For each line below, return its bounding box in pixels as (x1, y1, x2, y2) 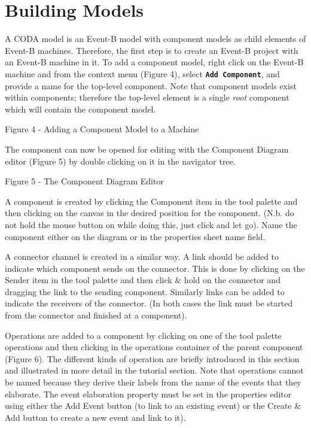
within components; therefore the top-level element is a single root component (5, 91, 289, 104)
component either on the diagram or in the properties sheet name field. (5, 230, 266, 242)
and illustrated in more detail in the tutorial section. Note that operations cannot (5, 364, 304, 377)
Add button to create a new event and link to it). (5, 411, 186, 423)
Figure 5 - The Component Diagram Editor (5, 175, 164, 187)
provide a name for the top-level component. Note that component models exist (5, 79, 297, 92)
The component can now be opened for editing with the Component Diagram (5, 142, 289, 155)
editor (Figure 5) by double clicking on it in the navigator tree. (5, 154, 236, 167)
